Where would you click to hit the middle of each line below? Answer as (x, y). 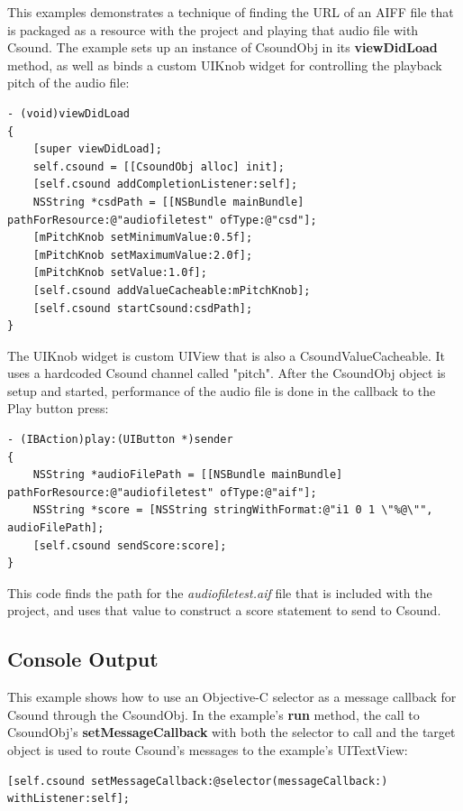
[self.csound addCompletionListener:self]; (165, 184)
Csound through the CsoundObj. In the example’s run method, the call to (213, 714)
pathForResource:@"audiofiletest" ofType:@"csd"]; (162, 220)
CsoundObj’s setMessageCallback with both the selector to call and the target (231, 732)
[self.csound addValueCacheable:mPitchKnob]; (172, 290)
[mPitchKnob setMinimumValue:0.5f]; (143, 238)
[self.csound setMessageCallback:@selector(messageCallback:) (198, 781)
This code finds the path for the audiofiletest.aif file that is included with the (220, 592)
